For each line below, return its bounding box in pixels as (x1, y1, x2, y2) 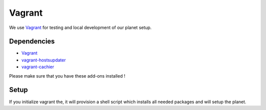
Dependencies (9, 37, 55, 46)
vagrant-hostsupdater (21, 57, 66, 63)
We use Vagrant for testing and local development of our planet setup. (9, 25, 152, 30)
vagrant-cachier (21, 64, 54, 70)
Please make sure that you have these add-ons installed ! (9, 73, 126, 79)
